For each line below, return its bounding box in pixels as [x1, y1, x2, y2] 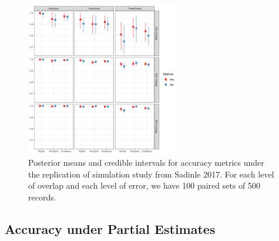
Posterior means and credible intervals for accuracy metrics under [28, 156, 264, 168]
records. [28, 190, 56, 203]
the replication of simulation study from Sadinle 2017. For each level [28, 168, 274, 180]
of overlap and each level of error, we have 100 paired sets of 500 [28, 179, 261, 192]
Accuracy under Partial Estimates [5, 219, 216, 237]
